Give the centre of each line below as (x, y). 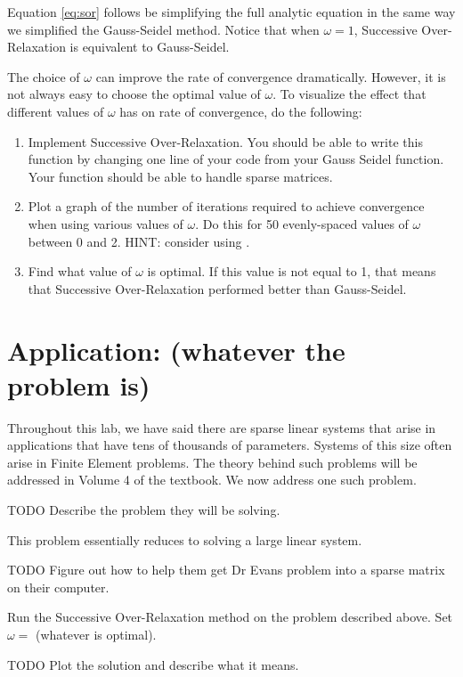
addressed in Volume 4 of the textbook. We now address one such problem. (212, 480)
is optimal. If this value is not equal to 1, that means (292, 271)
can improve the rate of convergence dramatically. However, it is (271, 76)
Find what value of (80, 271)
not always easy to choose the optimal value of (134, 94)
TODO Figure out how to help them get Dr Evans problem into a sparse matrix (226, 570)
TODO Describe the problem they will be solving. (144, 510)
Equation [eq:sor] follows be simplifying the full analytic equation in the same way (231, 12)
